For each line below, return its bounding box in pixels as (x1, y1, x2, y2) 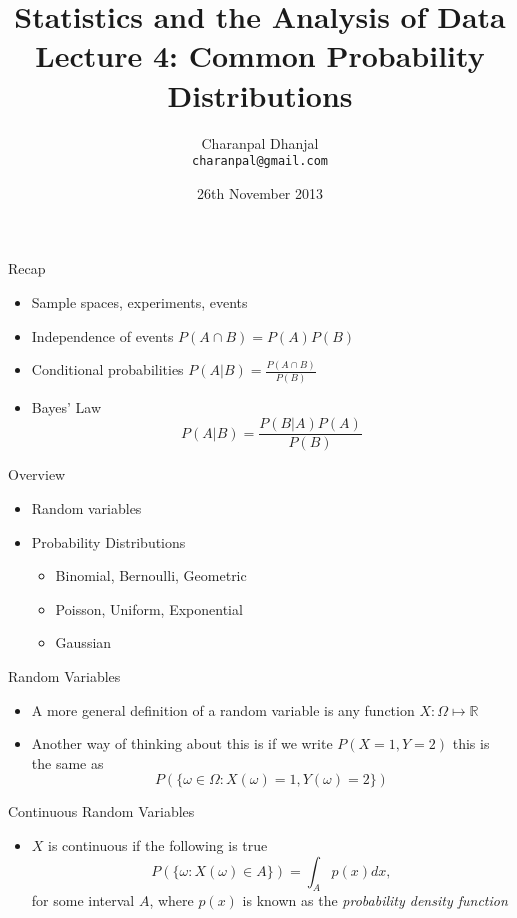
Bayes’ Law (31, 396, 102, 417)
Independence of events (31, 325, 174, 346)
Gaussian (55, 632, 112, 653)
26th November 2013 (196, 182, 324, 203)
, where (149, 890, 194, 911)
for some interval (31, 890, 135, 911)
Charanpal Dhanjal (201, 132, 319, 153)
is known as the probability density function (242, 890, 508, 911)
